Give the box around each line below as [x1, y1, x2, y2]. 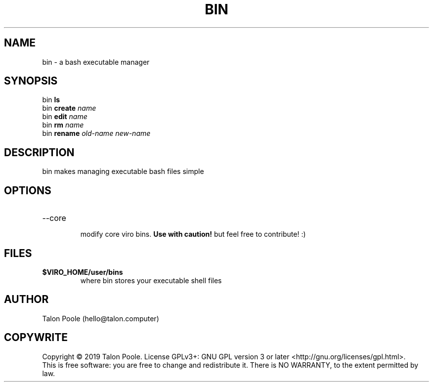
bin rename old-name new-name [42, 129, 151, 138]
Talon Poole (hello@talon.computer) [42, 314, 159, 323]
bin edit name [42, 112, 87, 121]
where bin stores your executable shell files [80, 276, 222, 285]
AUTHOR [4, 293, 49, 306]
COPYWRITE [4, 331, 68, 344]
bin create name [42, 104, 96, 113]
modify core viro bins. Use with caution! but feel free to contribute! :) [80, 230, 306, 239]
